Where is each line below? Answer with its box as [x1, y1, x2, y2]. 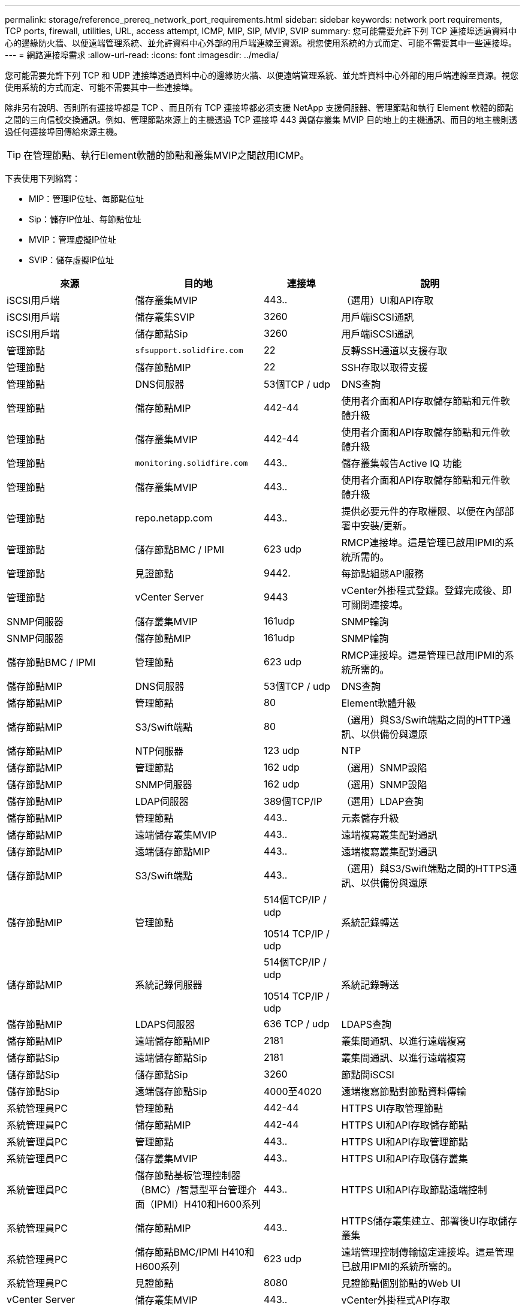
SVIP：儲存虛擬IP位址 [29, 255, 114, 265]
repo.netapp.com [135, 512, 213, 524]
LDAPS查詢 [341, 1018, 392, 1030]
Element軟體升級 [341, 697, 417, 709]
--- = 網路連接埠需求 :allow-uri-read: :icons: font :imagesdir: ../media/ [5, 50, 279, 60]
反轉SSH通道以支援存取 [341, 345, 447, 357]
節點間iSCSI [341, 1069, 394, 1081]
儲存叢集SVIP [135, 311, 195, 323]
